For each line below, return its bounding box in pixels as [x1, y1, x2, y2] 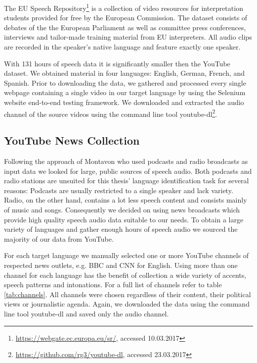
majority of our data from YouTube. [4, 233, 114, 244]
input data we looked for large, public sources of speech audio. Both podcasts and [4, 165, 252, 176]
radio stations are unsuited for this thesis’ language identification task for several [4, 175, 249, 186]
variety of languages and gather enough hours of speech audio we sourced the [4, 224, 238, 234]
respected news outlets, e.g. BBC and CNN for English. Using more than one [4, 259, 238, 270]
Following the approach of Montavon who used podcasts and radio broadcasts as [4, 156, 248, 166]
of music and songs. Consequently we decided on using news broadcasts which [4, 205, 240, 215]
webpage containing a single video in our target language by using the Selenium [4, 87, 246, 98]
